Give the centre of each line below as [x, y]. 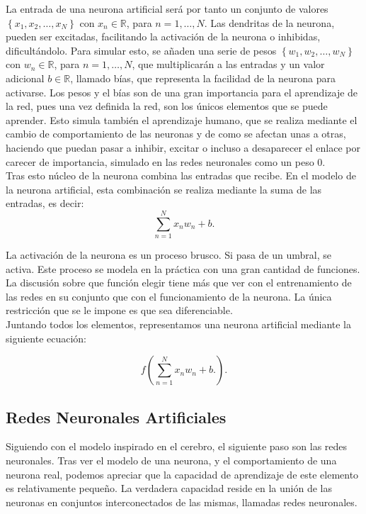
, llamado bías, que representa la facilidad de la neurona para [203, 78]
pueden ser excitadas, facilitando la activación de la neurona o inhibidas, [163, 37]
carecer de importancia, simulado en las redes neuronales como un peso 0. [166, 161]
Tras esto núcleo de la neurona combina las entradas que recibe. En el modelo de [181, 175]
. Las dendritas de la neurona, [269, 22]
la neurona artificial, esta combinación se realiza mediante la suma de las [164, 189]
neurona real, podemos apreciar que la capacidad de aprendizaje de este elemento [182, 474]
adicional [25, 78]
